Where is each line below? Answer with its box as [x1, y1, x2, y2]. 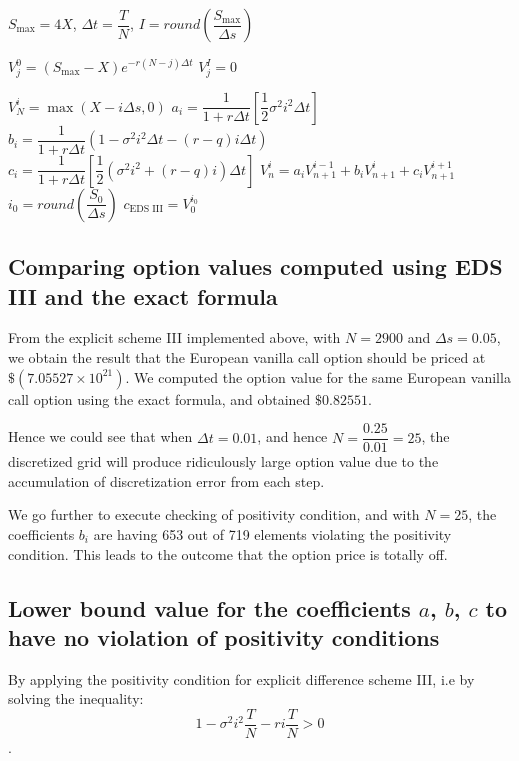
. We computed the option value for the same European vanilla [125, 366, 511, 387]
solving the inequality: [8, 688, 144, 709]
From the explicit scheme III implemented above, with [8, 327, 341, 348]
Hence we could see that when [8, 426, 193, 447]
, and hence [257, 426, 328, 447]
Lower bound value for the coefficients [8, 592, 411, 623]
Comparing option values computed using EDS [8, 251, 503, 282]
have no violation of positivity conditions [8, 621, 440, 652]
